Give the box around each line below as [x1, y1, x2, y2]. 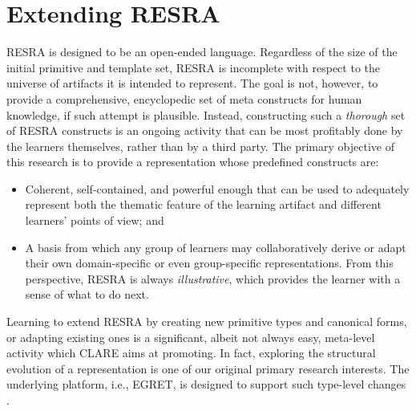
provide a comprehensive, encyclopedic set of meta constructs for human [6, 90, 362, 107]
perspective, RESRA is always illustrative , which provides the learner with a [25, 270, 401, 287]
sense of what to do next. [25, 286, 149, 303]
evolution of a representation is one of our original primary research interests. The [6, 360, 410, 376]
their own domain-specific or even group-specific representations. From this [25, 254, 394, 271]
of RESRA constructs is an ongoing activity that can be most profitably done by [6, 122, 403, 139]
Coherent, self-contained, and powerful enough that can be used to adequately [25, 180, 410, 197]
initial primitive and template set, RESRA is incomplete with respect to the [6, 59, 380, 75]
